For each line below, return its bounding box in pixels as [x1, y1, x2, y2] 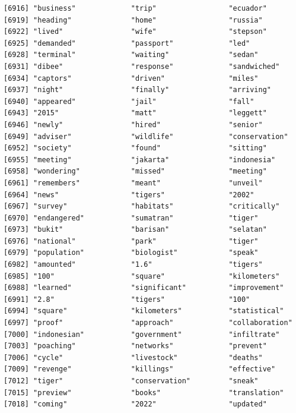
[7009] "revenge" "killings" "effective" [4, 365, 276, 374]
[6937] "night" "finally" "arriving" [4, 86, 272, 94]
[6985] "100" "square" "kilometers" [4, 272, 280, 280]
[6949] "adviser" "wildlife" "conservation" [4, 132, 288, 141]
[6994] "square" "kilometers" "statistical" [4, 307, 284, 316]
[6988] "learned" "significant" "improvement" [4, 283, 284, 292]
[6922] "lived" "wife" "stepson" [4, 27, 267, 36]
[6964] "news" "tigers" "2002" [4, 190, 254, 199]
